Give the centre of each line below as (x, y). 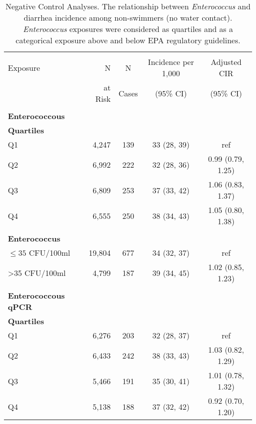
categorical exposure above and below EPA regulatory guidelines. (128, 40)
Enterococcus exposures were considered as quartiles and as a (128, 29)
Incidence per (171, 62)
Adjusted (226, 62)
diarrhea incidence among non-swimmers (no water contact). (128, 17)
